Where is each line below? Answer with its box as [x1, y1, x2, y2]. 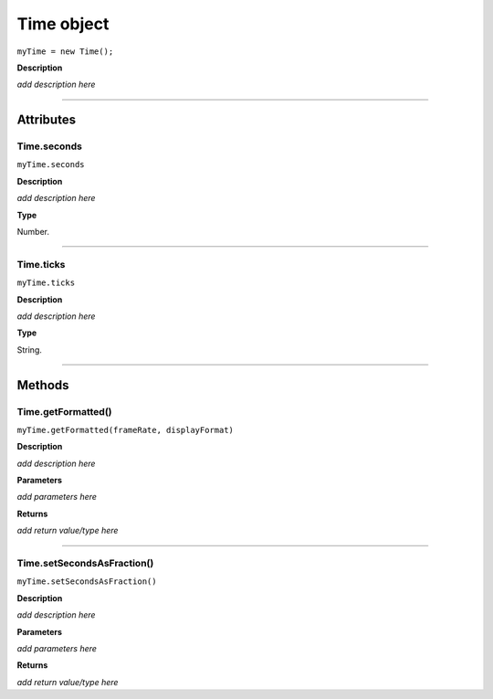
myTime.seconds [16, 160, 86, 170]
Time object [16, 14, 110, 34]
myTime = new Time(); [16, 46, 114, 57]
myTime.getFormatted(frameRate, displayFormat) [16, 425, 235, 435]
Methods [16, 377, 69, 393]
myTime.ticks [16, 278, 76, 288]
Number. [16, 227, 50, 238]
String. [16, 344, 43, 355]
